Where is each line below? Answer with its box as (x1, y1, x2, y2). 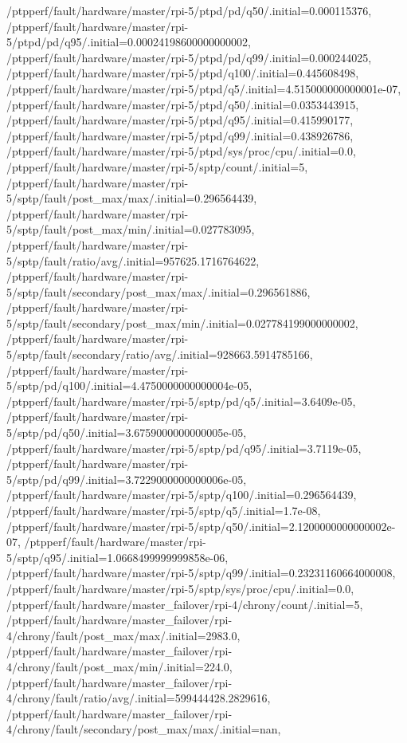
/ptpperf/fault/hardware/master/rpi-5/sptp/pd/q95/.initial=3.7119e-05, (6, 439, 362, 456)
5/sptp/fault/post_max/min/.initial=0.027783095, (6, 221, 255, 238)
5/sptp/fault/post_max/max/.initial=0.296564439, (6, 190, 257, 206)
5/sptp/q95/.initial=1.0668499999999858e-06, (6, 548, 229, 565)
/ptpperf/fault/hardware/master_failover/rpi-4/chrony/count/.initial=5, (6, 596, 363, 612)
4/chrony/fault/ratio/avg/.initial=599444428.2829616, (6, 690, 271, 706)
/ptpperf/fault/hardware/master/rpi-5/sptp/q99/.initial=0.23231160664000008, (6, 564, 396, 581)
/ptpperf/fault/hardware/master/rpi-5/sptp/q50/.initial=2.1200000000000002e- (6, 517, 396, 534)
